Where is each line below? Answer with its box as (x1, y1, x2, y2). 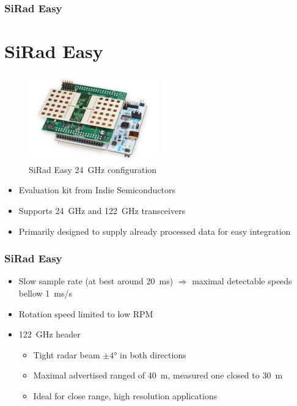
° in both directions (114, 348, 186, 361)
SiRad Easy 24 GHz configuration (29, 163, 157, 175)
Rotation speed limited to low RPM (18, 307, 153, 320)
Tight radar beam (33, 348, 100, 361)
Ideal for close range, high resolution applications (33, 389, 218, 402)
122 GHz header (18, 328, 81, 341)
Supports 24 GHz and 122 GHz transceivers (18, 204, 186, 216)
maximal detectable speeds (192, 275, 292, 287)
